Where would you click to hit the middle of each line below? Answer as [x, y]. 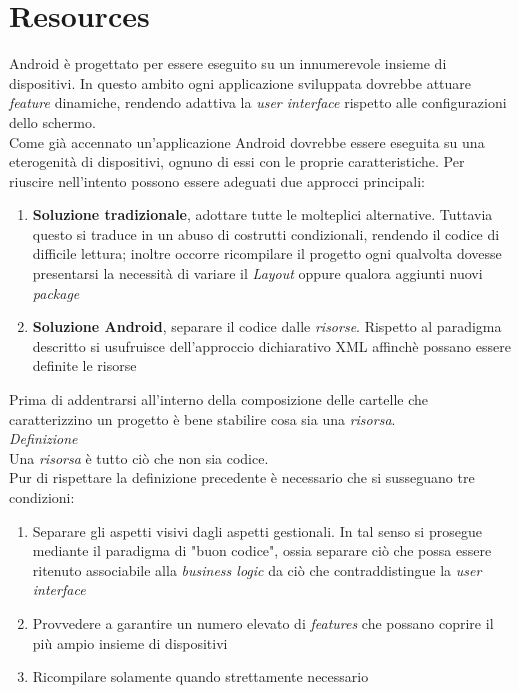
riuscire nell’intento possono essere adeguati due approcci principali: [217, 180]
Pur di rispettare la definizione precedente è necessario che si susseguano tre [242, 477]
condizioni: [42, 497]
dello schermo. [52, 121]
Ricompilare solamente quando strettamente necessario [200, 676]
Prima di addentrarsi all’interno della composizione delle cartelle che [218, 399]
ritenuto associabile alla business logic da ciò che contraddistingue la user [257, 569]
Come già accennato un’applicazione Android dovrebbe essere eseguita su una [247, 141]
